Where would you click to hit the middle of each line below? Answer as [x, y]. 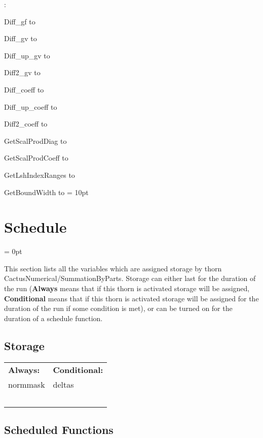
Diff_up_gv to [27, 55]
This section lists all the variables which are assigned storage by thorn [113, 268]
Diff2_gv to [22, 72]
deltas [63, 384]
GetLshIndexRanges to [40, 175]
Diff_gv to [21, 38]
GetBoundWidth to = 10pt [46, 192]
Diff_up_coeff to [31, 106]
